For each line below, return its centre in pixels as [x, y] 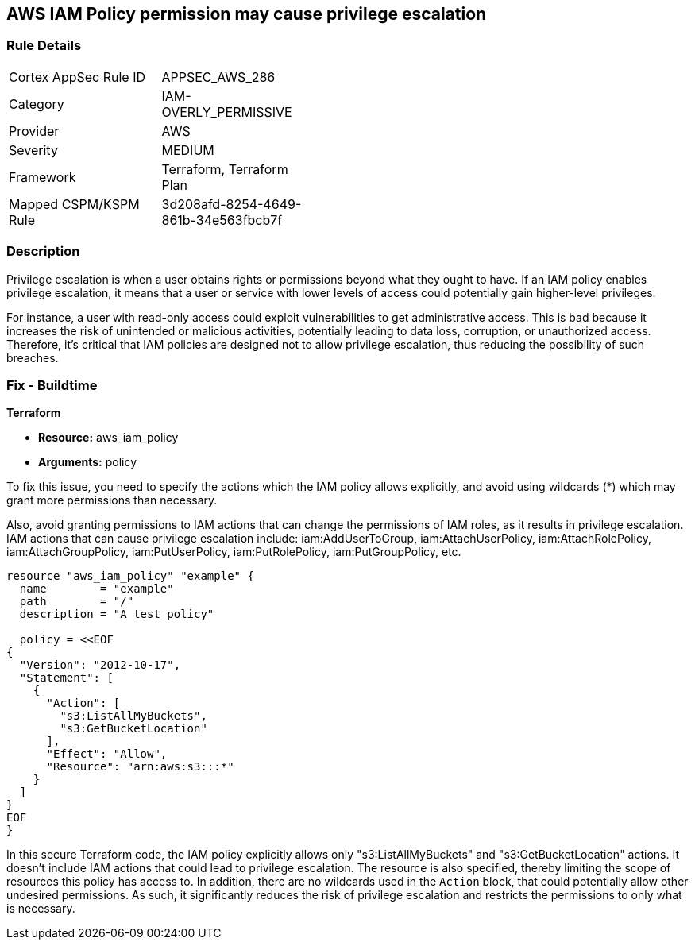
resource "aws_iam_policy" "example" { [130, 576]
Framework [42, 177]
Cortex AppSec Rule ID [77, 77]
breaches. [33, 357]
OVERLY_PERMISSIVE [227, 112]
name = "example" [97, 589]
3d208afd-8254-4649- [232, 204]
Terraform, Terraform [225, 169]
